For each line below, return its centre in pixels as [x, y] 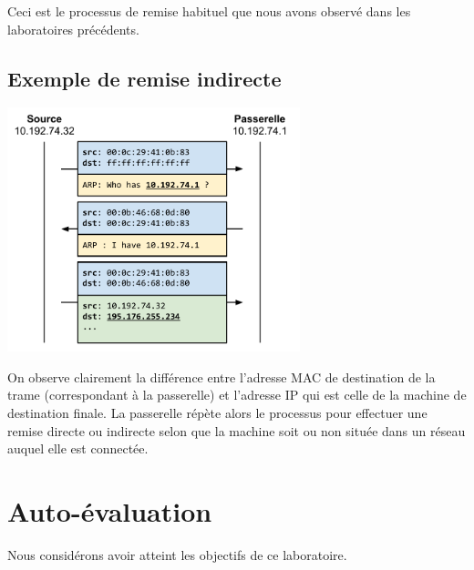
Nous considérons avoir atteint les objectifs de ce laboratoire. [177, 554]
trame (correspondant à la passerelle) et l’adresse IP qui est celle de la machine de [237, 395]
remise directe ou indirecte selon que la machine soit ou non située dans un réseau [237, 430]
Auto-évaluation [110, 511]
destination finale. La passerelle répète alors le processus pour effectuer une [217, 413]
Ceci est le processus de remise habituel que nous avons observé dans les [209, 11]
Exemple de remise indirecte [144, 78]
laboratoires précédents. [73, 29]
